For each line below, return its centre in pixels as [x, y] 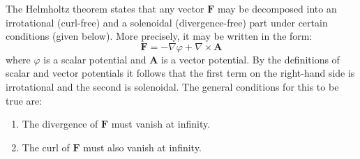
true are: [24, 100]
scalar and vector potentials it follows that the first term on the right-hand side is [180, 73]
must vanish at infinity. [161, 124]
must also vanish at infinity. [142, 147]
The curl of [46, 147]
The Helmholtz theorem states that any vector [105, 8]
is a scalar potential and [95, 59]
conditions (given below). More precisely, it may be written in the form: [159, 36]
